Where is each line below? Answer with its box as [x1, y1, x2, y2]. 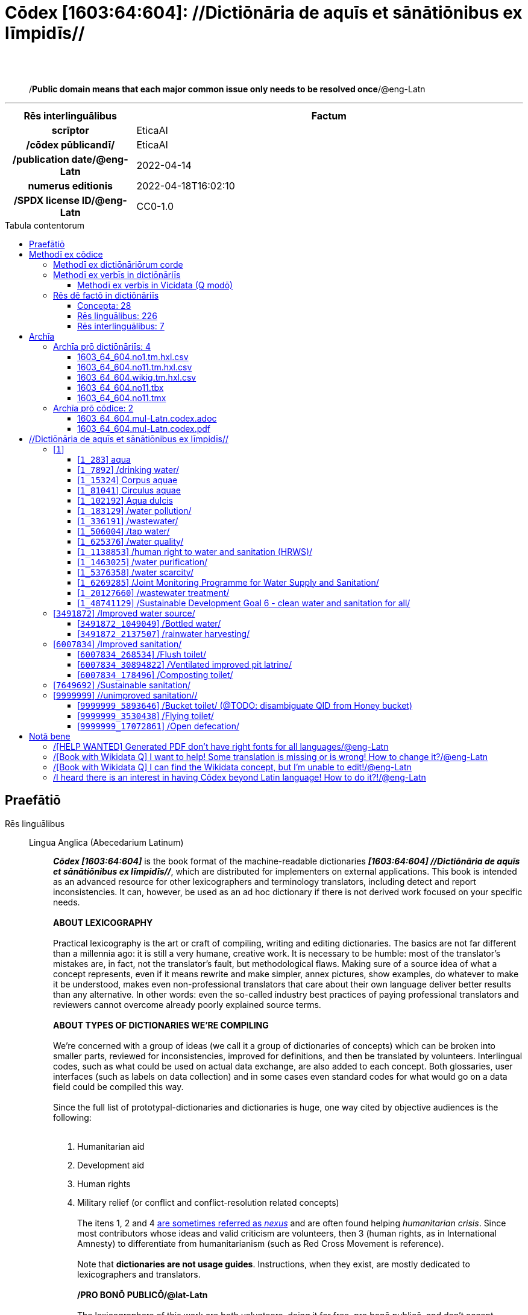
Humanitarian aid [77, 1141, 145, 1152]
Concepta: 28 [77, 300, 131, 311]
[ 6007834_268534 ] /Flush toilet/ [77, 648, 207, 659]
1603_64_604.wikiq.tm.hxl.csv [77, 372, 196, 382]
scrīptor [51, 124, 89, 136]
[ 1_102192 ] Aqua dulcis [77, 495, 173, 505]
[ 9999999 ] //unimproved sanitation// [53, 689, 198, 700]
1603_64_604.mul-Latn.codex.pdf [77, 423, 211, 434]
